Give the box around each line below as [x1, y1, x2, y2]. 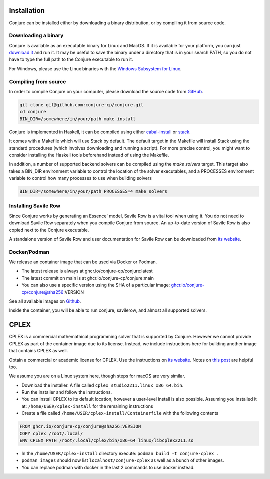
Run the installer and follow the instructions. [21, 389, 112, 395]
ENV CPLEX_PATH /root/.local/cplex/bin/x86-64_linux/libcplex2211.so [19, 438, 194, 443]
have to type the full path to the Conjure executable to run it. [9, 56, 133, 62]
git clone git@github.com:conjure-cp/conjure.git [19, 102, 144, 107]
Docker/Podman [9, 248, 50, 255]
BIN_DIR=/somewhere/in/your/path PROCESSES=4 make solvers [19, 189, 167, 194]
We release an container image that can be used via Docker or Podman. [9, 259, 157, 265]
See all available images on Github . [9, 298, 81, 304]
